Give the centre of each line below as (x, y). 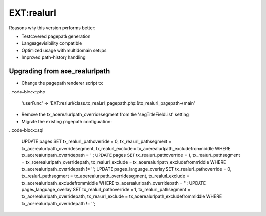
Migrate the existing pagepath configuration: (66, 121)
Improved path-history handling (53, 57)
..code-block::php (27, 92)
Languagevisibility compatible (52, 43)
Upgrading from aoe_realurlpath (60, 71)
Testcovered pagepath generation (56, 36)
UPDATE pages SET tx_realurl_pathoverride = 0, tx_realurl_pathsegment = (97, 141)
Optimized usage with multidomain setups (64, 50)
